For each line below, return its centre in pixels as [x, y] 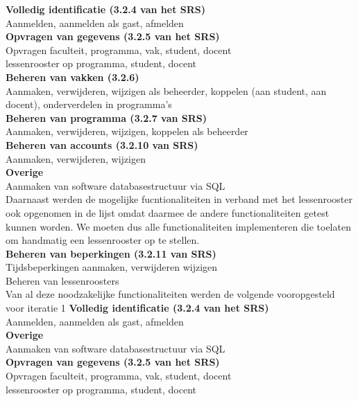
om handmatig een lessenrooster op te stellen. [103, 240]
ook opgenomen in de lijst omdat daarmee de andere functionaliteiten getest [168, 212]
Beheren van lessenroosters [62, 280]
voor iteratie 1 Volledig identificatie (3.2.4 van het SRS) [137, 308]
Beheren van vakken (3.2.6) [73, 77]
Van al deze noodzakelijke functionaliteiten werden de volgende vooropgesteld [170, 294]
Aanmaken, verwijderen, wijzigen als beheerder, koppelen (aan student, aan [166, 90]
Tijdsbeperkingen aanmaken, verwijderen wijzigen [112, 267]
